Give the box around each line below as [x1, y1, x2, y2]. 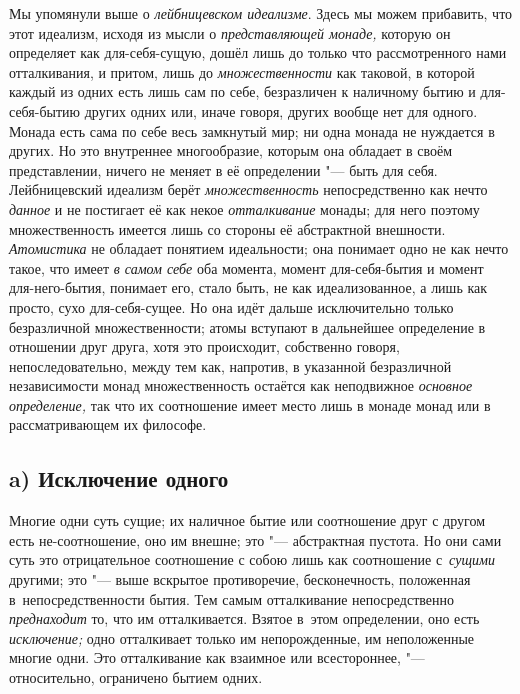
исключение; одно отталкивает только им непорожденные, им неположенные [9, 627, 475, 648]
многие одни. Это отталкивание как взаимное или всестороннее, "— [9, 647, 425, 668]
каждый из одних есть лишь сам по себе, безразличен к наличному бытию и [9, 81, 476, 102]
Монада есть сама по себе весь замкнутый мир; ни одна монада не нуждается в [9, 120, 495, 141]
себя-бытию [9, 100, 81, 121]
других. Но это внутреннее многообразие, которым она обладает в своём [9, 140, 453, 161]
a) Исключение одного [9, 463, 229, 494]
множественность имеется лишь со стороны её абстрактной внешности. [9, 218, 446, 239]
